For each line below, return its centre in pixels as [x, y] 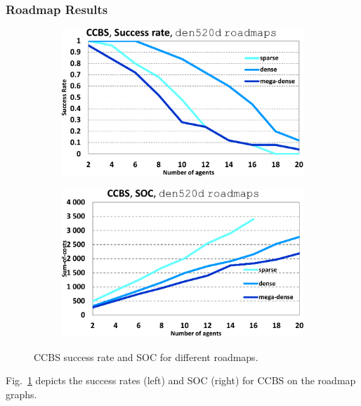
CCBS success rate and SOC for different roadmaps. [146, 356]
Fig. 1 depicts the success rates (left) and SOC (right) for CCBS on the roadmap [181, 380]
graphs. [21, 394]
